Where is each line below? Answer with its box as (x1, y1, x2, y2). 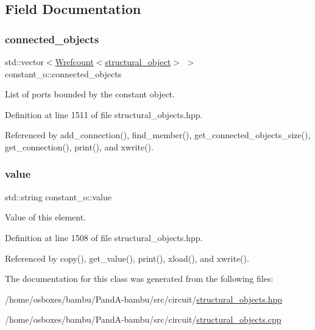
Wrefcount (55, 55, 94, 68)
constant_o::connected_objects (5, 67, 122, 80)
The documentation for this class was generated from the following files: (5, 272, 274, 285)
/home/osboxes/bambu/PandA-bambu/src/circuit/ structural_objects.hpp (5, 292, 283, 305)
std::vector (5, 55, 44, 68)
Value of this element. (5, 211, 87, 223)
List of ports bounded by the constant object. (5, 88, 175, 100)
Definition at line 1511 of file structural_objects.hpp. (5, 108, 203, 121)
